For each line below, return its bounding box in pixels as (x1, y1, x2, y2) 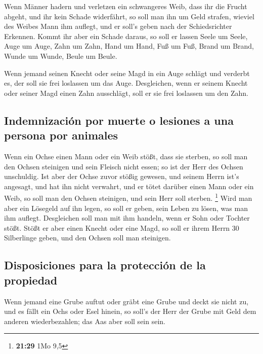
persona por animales (4, 127, 118, 143)
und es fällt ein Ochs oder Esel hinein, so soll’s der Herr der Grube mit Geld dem (4, 306, 256, 316)
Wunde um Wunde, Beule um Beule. (4, 50, 117, 61)
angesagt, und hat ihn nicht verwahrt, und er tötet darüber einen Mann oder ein (4, 181, 254, 191)
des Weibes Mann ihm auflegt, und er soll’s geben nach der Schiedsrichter (4, 21, 232, 31)
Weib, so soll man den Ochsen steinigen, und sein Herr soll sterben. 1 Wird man (4, 191, 252, 203)
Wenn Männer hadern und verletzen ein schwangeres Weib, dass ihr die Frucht (4, 1, 247, 11)
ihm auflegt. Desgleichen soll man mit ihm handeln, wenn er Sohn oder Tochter (4, 213, 250, 223)
